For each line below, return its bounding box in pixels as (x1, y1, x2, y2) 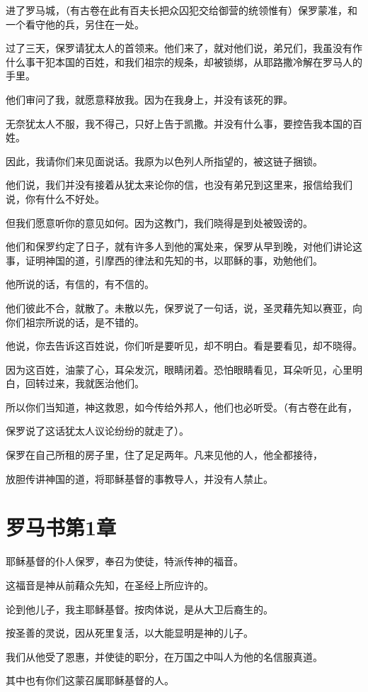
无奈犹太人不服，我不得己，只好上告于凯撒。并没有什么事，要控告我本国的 (6, 116, 352, 130)
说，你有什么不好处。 (6, 191, 105, 206)
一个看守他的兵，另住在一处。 (6, 16, 144, 31)
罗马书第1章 (6, 513, 117, 542)
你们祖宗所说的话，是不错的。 (6, 314, 144, 329)
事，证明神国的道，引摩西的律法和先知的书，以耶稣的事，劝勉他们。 (6, 252, 323, 267)
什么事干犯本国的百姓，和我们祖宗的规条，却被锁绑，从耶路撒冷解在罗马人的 (6, 54, 362, 69)
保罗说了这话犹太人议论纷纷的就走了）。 (6, 423, 189, 438)
